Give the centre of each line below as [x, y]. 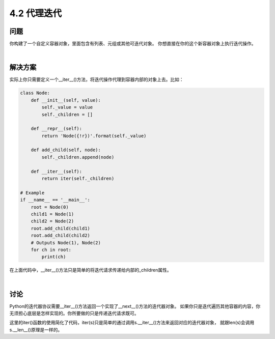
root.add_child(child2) [60, 236]
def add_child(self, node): [66, 150]
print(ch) [54, 257]
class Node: [35, 93]
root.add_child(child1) [60, 228]
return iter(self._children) [78, 179]
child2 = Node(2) [52, 221]
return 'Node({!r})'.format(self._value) [94, 136]
